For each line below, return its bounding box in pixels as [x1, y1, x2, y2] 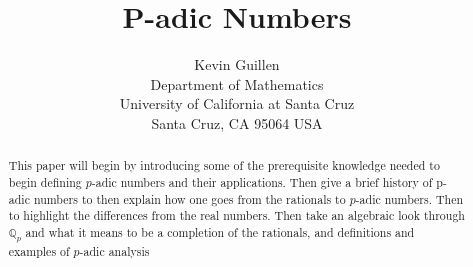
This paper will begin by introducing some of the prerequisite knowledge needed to [8, 157, 440, 174]
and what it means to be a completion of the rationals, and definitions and [25, 223, 415, 240]
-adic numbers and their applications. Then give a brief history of [91, 173, 433, 190]
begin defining [8, 173, 82, 190]
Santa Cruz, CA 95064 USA [151, 112, 323, 133]
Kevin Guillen [194, 54, 280, 75]
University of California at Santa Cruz [119, 93, 355, 114]
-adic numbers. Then [355, 190, 464, 207]
